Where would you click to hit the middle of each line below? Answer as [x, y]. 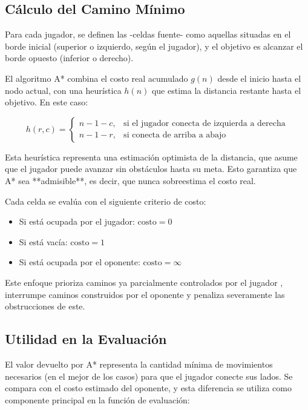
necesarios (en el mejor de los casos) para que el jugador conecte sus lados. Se [149, 376]
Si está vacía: [43, 241]
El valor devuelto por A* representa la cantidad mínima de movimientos [139, 364]
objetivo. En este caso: [47, 102]
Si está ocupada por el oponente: [80, 262]
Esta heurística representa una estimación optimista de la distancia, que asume [151, 157]
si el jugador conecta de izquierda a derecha [205, 124]
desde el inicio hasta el [259, 78]
